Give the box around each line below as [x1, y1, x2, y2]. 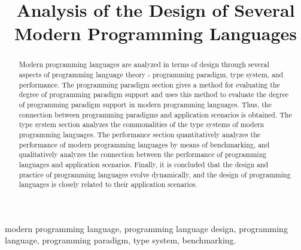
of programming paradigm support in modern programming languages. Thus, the [19, 99, 272, 109]
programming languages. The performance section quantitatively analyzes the [19, 129, 261, 139]
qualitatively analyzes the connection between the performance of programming [19, 149, 267, 159]
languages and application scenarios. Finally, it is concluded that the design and [19, 159, 269, 169]
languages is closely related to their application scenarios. [19, 179, 197, 189]
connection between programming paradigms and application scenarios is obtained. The [19, 109, 292, 119]
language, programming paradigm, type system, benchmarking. [5, 234, 236, 246]
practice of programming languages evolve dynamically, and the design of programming [19, 169, 291, 179]
